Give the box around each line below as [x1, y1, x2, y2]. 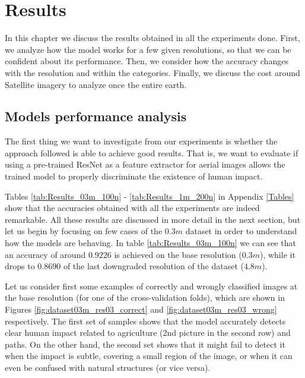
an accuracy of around [5, 248, 86, 260]
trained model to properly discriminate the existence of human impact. [5, 170, 263, 182]
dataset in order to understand [185, 225, 297, 237]
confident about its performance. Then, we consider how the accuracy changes [5, 55, 288, 67]
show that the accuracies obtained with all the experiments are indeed [5, 201, 260, 214]
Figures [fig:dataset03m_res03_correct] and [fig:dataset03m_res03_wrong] [5, 303, 277, 316]
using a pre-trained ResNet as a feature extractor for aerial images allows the [5, 158, 285, 171]
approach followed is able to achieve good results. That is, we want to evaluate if [5, 146, 298, 159]
